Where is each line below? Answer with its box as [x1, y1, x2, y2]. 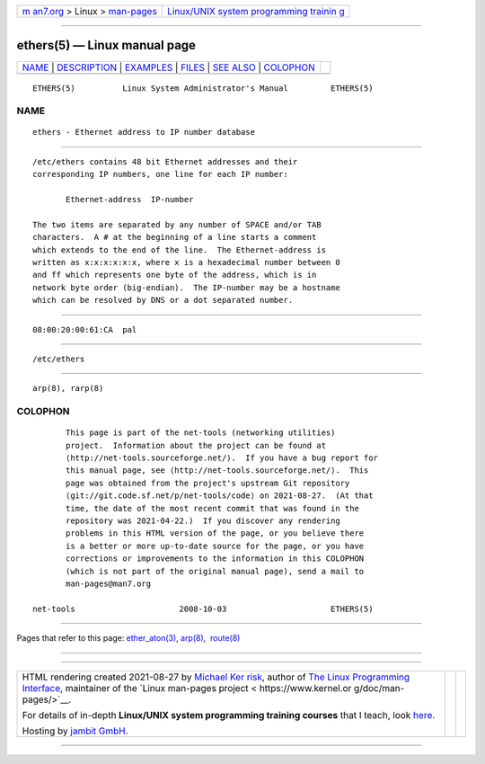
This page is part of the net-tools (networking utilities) [66, 428, 336, 438]
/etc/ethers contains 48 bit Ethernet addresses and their [32, 156, 298, 166]
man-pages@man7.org [66, 578, 152, 589]
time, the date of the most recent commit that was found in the [66, 503, 359, 513]
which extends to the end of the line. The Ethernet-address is [32, 244, 327, 255]
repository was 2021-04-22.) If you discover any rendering [66, 516, 340, 526]
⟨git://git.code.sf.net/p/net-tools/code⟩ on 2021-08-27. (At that [66, 491, 374, 501]
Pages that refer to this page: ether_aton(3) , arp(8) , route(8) [16, 633, 241, 644]
